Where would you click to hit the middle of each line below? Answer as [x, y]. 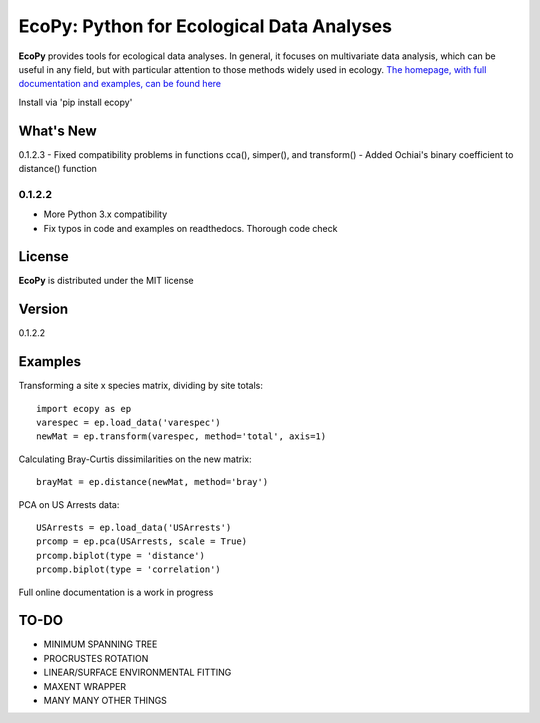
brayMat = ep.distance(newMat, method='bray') [152, 482]
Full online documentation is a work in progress [116, 592]
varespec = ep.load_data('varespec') [129, 423]
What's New [57, 130]
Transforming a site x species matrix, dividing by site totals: [141, 386]
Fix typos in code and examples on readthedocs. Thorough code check [190, 228]
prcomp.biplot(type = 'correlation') [129, 569]
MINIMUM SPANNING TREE [100, 644]
